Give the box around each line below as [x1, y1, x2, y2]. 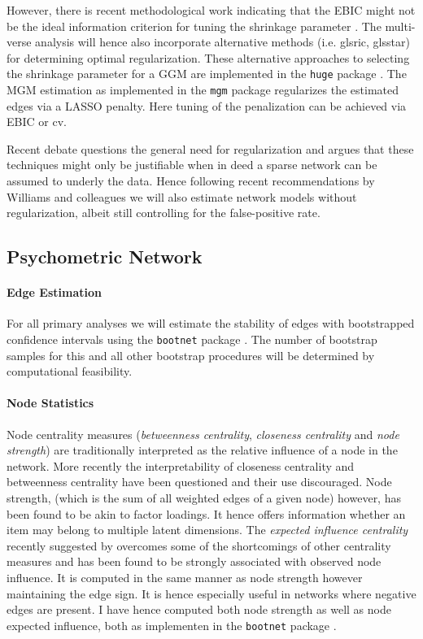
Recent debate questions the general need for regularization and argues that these [7, 140, 414, 157]
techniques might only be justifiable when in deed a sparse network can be [7, 156, 377, 173]
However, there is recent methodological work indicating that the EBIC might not [7, 2, 416, 18]
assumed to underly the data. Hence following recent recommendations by [7, 172, 375, 189]
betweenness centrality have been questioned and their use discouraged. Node [7, 473, 392, 490]
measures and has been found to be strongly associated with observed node [7, 553, 382, 570]
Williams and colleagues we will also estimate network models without [7, 188, 357, 205]
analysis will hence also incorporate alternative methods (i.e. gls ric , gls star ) [35, 33, 410, 50]
